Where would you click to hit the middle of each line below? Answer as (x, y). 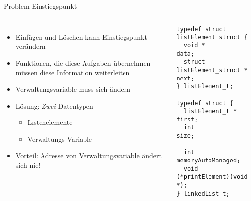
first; (187, 119)
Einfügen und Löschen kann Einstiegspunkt (81, 36)
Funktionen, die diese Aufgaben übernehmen (83, 62)
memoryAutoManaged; (209, 161)
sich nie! (28, 165)
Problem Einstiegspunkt (41, 6)
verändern (31, 46)
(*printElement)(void (212, 177)
